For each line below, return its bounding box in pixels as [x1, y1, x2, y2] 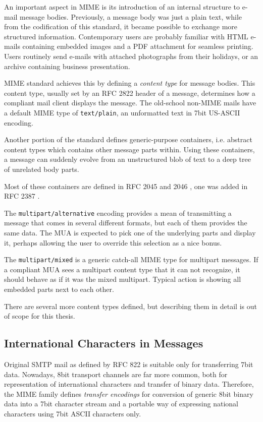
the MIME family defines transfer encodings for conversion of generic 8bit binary [4, 388, 253, 399]
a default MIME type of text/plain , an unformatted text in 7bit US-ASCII [4, 107, 240, 117]
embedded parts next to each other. [4, 284, 114, 294]
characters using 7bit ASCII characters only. [4, 408, 141, 418]
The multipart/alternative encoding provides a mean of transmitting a [4, 207, 232, 218]
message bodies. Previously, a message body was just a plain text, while [20, 11, 242, 22]
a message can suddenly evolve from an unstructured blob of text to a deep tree [4, 154, 251, 164]
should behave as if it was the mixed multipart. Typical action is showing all [4, 274, 241, 284]
